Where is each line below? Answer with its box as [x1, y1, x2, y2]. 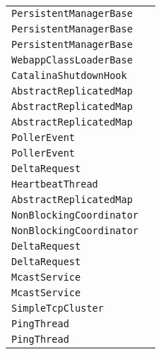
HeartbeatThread [11, 178, 98, 190]
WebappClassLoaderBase [11, 54, 133, 66]
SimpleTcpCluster [11, 303, 104, 314]
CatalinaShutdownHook [11, 70, 127, 81]
